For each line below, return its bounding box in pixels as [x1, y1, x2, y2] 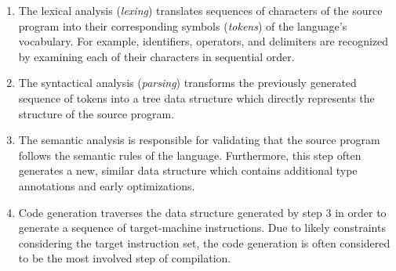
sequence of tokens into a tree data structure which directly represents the [18, 89, 375, 106]
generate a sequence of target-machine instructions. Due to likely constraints [18, 219, 386, 236]
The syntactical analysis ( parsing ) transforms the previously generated [18, 74, 357, 91]
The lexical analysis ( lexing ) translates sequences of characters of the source [18, 2, 383, 18]
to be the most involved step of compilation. [18, 250, 231, 266]
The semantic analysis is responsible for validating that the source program [18, 132, 380, 148]
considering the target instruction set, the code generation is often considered [18, 234, 391, 251]
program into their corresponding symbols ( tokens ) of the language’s [18, 17, 347, 34]
